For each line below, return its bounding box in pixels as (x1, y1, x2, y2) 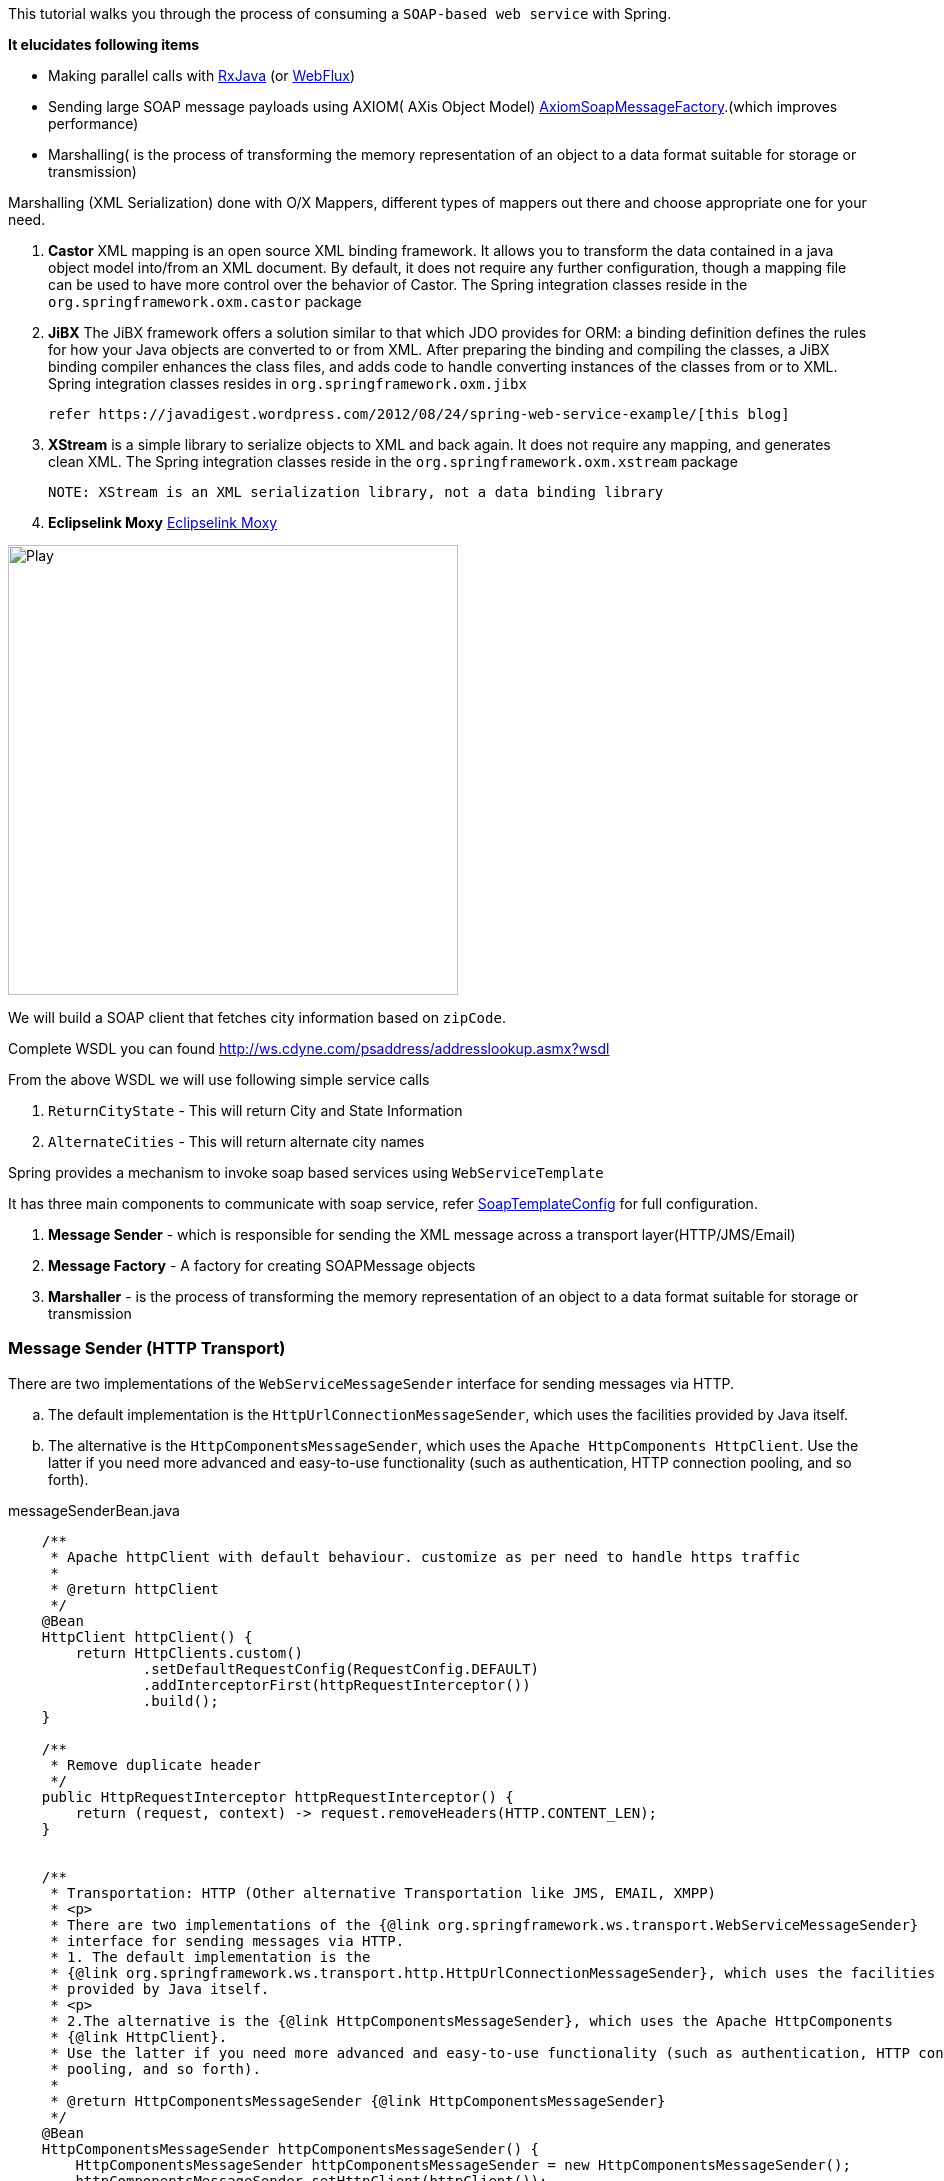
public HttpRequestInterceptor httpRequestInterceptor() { (41, 1788, 514, 1805)
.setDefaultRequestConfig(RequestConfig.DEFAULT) (142, 1660, 540, 1677)
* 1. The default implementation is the (50, 1948, 371, 1965)
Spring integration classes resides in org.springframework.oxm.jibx (48, 375, 527, 392)
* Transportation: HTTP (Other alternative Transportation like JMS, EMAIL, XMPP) (50, 1884, 717, 1901)
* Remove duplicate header (50, 1756, 261, 1773)
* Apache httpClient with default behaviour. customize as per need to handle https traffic (50, 1548, 801, 1565)
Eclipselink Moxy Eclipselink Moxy (48, 514, 278, 531)
